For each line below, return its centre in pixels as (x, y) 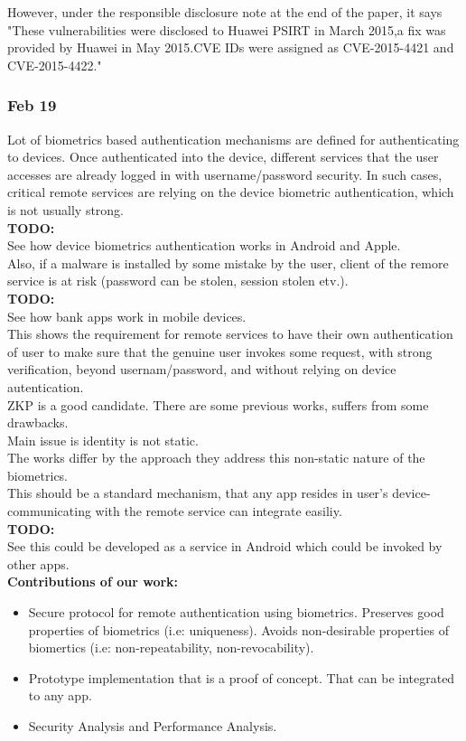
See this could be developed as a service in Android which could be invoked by (225, 546)
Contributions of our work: (93, 582)
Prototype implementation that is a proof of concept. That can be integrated (242, 677)
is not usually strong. (66, 209)
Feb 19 (32, 105)
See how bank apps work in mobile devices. (127, 316)
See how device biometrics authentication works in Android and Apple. (204, 245)
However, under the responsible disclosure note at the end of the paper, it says (225, 12)
